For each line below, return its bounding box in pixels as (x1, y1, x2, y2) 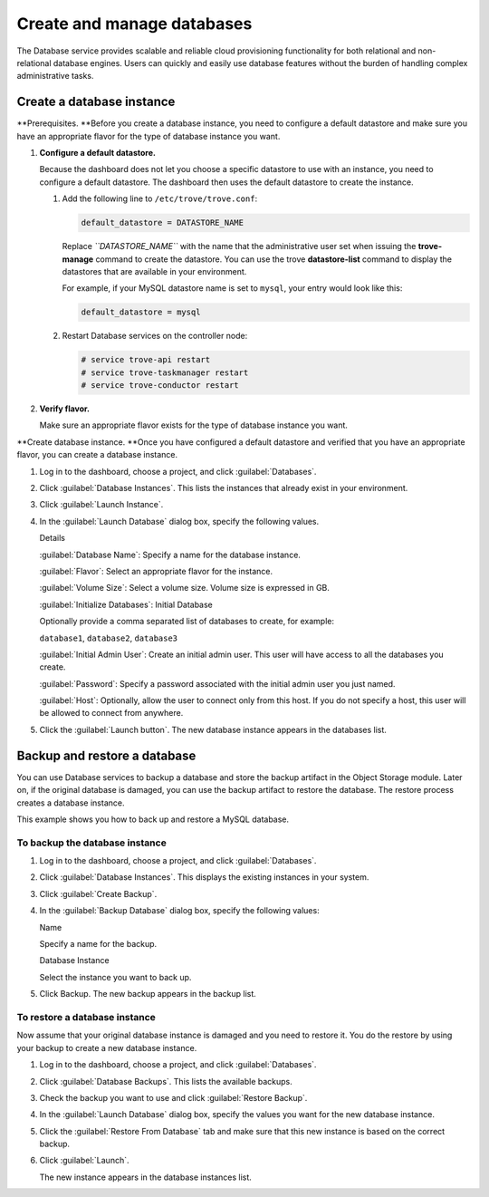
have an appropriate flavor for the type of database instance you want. (16, 130, 281, 141)
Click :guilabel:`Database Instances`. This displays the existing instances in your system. (39, 872, 369, 883)
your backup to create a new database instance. (16, 1042, 197, 1053)
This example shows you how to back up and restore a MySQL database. (16, 814, 290, 825)
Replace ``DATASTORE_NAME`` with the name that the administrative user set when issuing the (62, 241, 417, 252)
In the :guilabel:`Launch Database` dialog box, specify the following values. (39, 516, 320, 526)
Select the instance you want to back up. (39, 971, 192, 982)
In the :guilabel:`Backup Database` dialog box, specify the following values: (39, 905, 321, 916)
